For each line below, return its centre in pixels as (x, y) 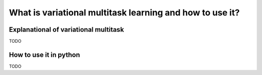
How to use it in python (44, 55)
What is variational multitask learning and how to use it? (124, 12)
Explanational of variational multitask (66, 30)
